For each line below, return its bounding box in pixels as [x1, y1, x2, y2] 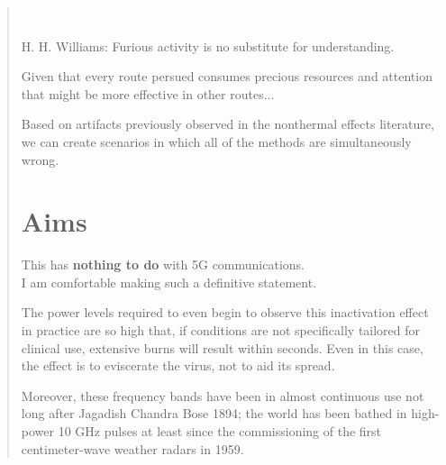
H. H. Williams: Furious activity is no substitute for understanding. [21, 36, 395, 55]
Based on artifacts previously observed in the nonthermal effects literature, [21, 114, 434, 133]
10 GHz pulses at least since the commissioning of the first [58, 422, 382, 441]
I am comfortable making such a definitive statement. [21, 272, 317, 291]
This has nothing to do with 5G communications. [21, 255, 305, 274]
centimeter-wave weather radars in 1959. [21, 439, 244, 458]
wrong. [21, 150, 59, 169]
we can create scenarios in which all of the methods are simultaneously [21, 132, 412, 150]
